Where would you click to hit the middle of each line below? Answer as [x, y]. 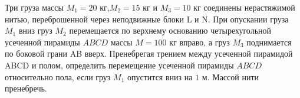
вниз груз [35, 30]
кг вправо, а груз [200, 42]
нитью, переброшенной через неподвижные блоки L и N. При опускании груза [147, 19]
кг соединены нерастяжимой [244, 7]
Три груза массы [34, 7]
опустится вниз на [160, 76]
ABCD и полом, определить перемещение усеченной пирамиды [119, 65]
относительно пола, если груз [58, 76]
